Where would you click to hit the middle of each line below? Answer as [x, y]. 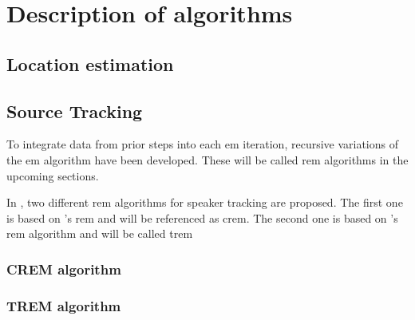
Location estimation [90, 63]
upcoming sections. [53, 175]
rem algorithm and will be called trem [100, 233]
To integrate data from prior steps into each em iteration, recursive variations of [203, 144]
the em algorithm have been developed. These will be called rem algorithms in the [207, 159]
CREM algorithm [64, 269]
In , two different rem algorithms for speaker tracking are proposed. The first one [205, 202]
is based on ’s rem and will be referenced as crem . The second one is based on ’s [202, 217]
